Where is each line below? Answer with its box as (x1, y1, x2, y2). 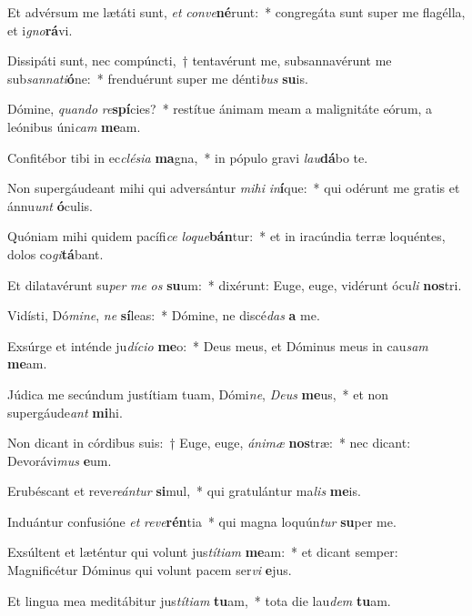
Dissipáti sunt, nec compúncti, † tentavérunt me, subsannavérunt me (7, 51, 392, 70)
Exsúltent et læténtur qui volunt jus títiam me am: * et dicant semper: (7, 542, 398, 561)
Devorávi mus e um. (7, 450, 112, 470)
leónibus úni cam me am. (7, 116, 141, 136)
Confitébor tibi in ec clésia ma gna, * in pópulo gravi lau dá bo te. (7, 147, 368, 167)
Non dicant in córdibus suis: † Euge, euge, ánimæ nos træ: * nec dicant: (7, 433, 411, 452)
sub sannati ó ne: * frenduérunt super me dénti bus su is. (7, 68, 308, 87)
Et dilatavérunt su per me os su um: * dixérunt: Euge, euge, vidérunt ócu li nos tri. (7, 275, 462, 294)
